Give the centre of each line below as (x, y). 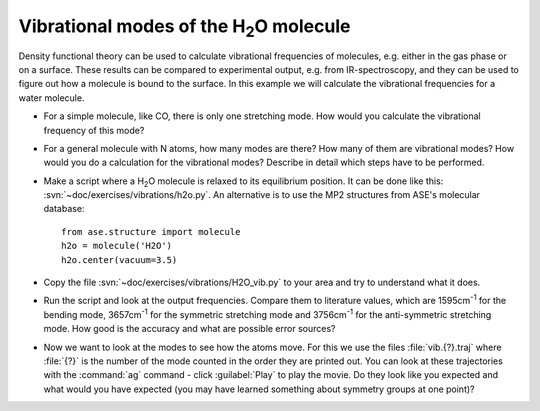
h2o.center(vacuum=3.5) (119, 259)
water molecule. (51, 97)
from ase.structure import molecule (151, 231)
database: (64, 209)
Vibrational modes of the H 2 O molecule (184, 28)
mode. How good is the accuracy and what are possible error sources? (189, 329)
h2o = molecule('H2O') (117, 246)
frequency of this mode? (94, 130)
